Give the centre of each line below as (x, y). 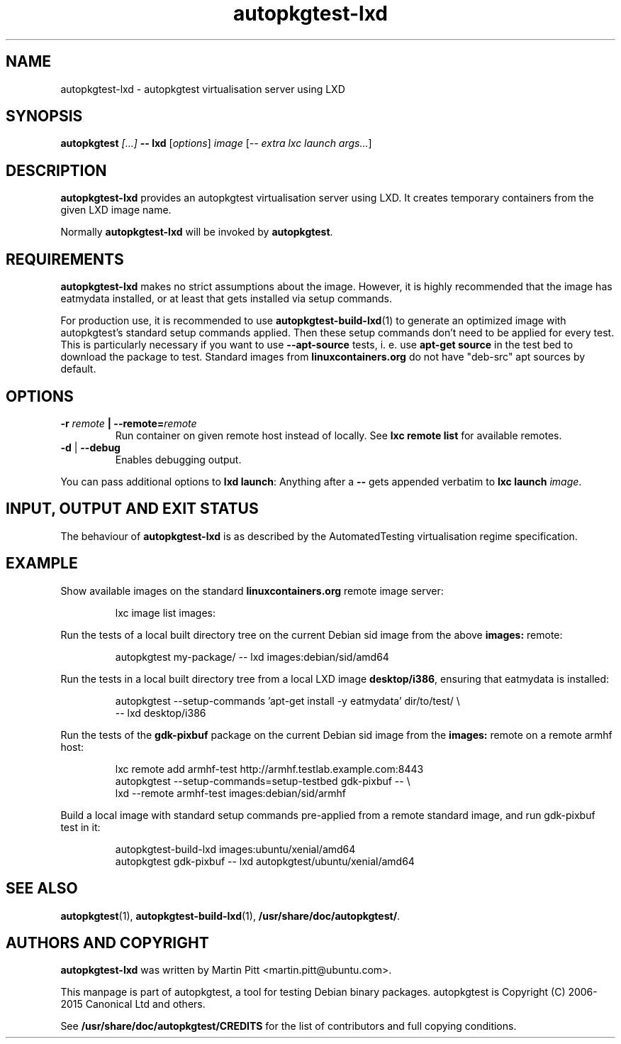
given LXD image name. (116, 210)
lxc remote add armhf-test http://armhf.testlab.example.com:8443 (269, 769)
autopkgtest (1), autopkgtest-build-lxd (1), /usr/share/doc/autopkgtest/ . (230, 916)
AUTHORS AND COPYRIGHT (107, 943)
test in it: (80, 827)
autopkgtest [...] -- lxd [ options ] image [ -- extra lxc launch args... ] (216, 143)
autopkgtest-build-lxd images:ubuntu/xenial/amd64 (235, 849)
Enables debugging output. (178, 459)
